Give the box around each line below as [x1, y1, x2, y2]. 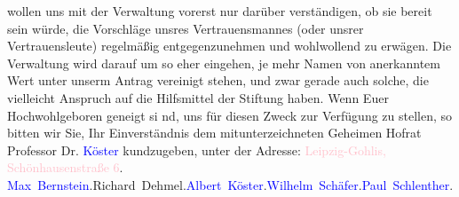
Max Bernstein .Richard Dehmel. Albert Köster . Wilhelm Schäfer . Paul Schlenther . [7, 175, 454, 193]
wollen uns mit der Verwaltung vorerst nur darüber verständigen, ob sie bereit [7, 2, 432, 20]
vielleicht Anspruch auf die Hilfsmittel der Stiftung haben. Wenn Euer [7, 88, 389, 106]
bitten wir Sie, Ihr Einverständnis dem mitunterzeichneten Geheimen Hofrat [7, 123, 422, 142]
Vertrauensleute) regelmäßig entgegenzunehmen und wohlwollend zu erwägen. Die [7, 36, 452, 55]
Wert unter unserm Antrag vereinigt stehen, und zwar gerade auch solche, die [7, 71, 429, 90]
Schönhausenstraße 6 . [7, 158, 123, 177]
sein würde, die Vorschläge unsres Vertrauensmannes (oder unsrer [7, 19, 364, 37]
